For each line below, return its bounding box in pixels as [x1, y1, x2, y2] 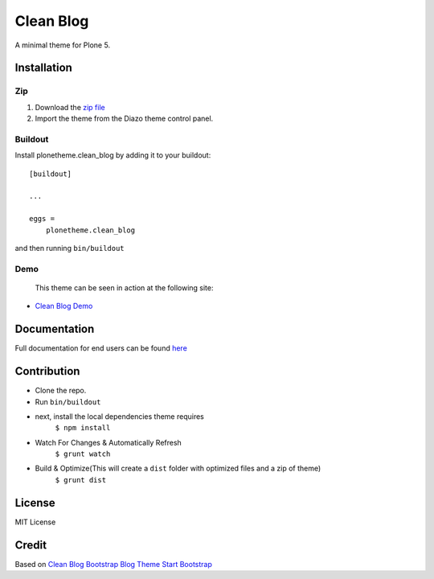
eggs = [29, 214, 55, 224]
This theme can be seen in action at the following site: [35, 282, 214, 293]
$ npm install [55, 423, 111, 433]
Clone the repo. [35, 386, 87, 396]
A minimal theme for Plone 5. [14, 40, 111, 50]
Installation [14, 61, 72, 75]
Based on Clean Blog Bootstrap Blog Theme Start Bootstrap [14, 559, 213, 569]
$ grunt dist [55, 475, 107, 484]
